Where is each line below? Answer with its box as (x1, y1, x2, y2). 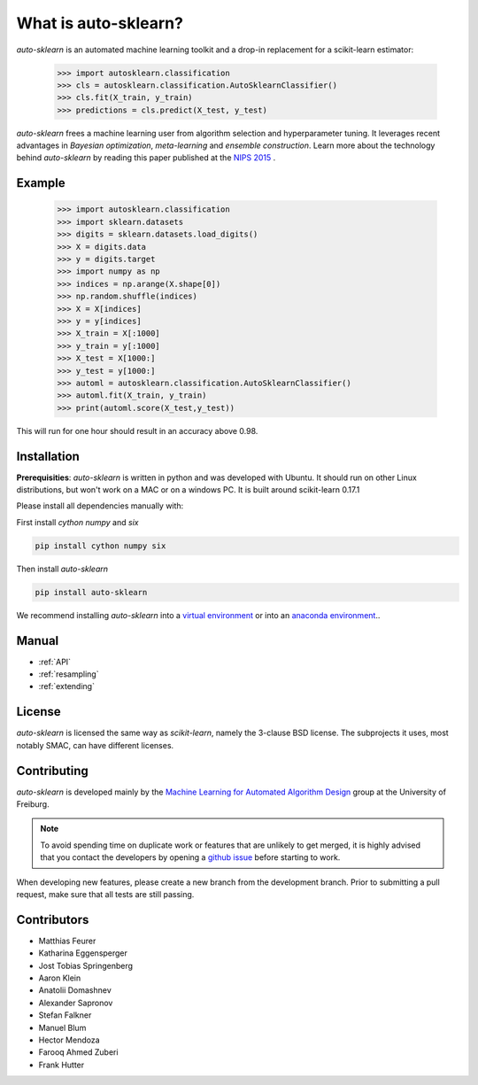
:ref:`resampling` (38, 669, 99, 679)
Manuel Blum (38, 1022, 87, 1033)
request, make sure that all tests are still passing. (16, 888, 195, 899)
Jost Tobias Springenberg (38, 960, 133, 971)
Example (16, 175, 66, 190)
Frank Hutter (38, 1059, 85, 1070)
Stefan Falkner (38, 1010, 92, 1020)
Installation (16, 448, 80, 464)
